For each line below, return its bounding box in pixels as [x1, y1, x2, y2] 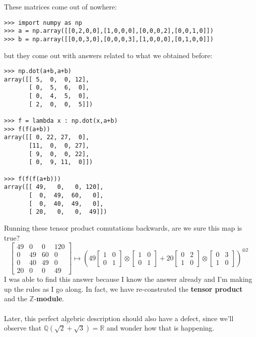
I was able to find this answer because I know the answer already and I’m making [4, 274, 253, 284]
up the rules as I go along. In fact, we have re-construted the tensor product [4, 283, 243, 294]
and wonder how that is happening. [107, 323, 214, 333]
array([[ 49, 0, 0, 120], [4, 183, 104, 191]
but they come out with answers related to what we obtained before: [4, 50, 212, 60]
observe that [4, 323, 42, 333]
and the [4, 293, 27, 304]
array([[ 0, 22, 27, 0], [4, 134, 89, 141]
